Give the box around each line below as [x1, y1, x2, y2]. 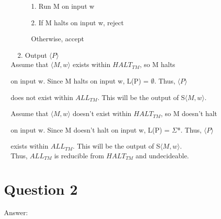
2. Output [17, 50, 47, 60]
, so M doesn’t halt [160, 108, 217, 118]
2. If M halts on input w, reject [31, 17, 124, 27]
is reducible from [54, 150, 104, 160]
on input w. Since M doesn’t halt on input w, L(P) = [11, 124, 170, 135]
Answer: [4, 207, 28, 217]
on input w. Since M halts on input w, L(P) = [11, 75, 149, 85]
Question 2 [4, 179, 78, 199]
